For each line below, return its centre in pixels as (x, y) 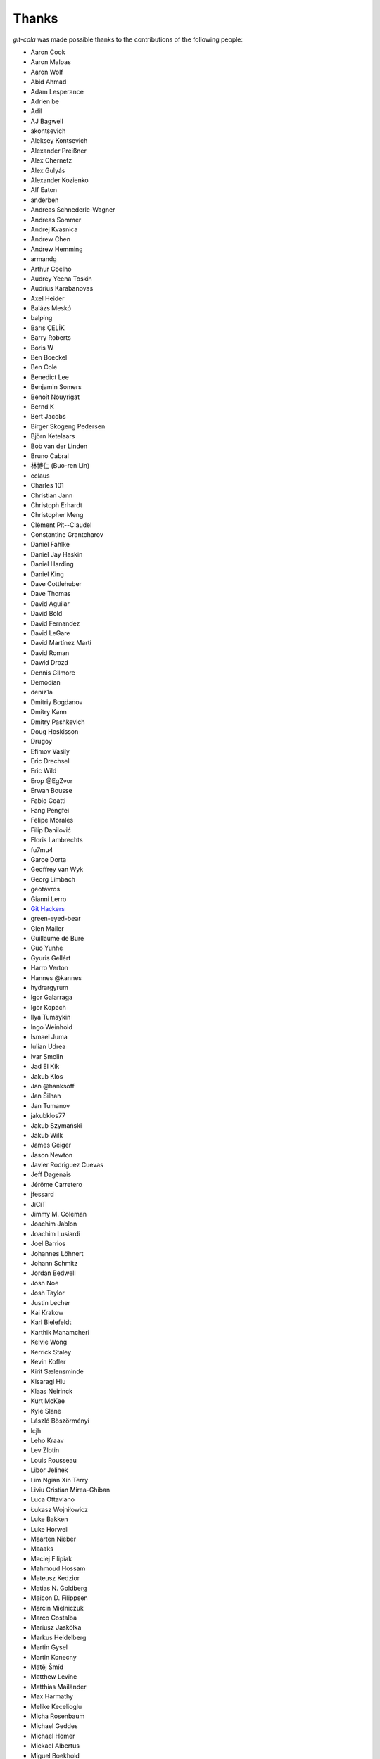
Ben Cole (44, 367)
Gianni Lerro (49, 899)
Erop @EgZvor (52, 780)
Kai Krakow (47, 1312)
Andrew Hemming (57, 249)
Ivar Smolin (47, 1056)
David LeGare (50, 633)
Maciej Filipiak (51, 1558)
